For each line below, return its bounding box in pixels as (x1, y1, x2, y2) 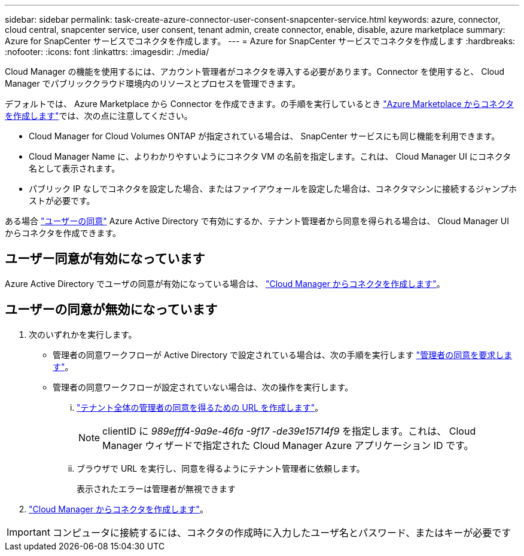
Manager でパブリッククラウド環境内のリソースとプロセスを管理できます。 (5, 78, 300, 88)
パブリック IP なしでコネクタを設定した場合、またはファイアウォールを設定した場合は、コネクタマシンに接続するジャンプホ (29, 184, 517, 194)
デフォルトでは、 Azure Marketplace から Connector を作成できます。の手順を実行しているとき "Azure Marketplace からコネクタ (5, 99, 514, 109)
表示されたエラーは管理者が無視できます (77, 483, 236, 494)
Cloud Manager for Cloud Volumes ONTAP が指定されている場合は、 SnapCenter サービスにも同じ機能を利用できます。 (29, 131, 500, 141)
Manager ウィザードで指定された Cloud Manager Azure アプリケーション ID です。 (102, 439, 474, 451)
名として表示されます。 (29, 163, 120, 173)
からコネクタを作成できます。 (5, 228, 121, 238)
